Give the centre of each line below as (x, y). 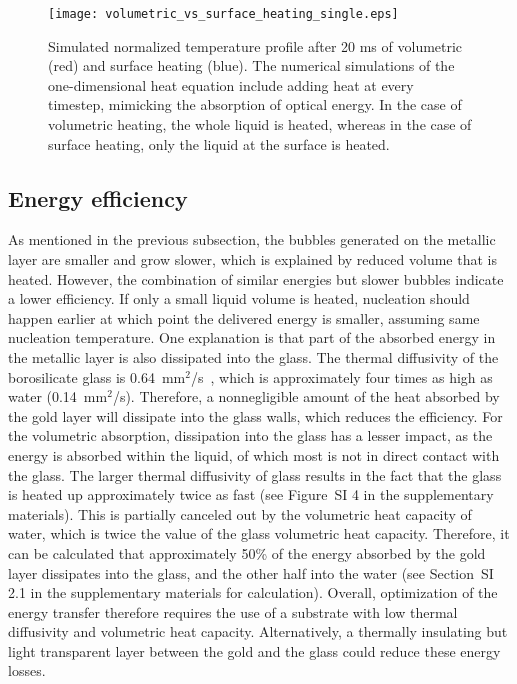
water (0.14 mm (58, 396)
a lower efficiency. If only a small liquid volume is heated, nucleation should (239, 298)
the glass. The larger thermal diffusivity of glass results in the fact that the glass (255, 474)
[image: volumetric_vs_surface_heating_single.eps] (223, 14)
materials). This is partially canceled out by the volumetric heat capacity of (240, 513)
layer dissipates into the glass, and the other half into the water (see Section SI (251, 572)
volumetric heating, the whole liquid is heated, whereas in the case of (260, 124)
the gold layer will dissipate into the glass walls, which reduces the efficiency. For (255, 415)
